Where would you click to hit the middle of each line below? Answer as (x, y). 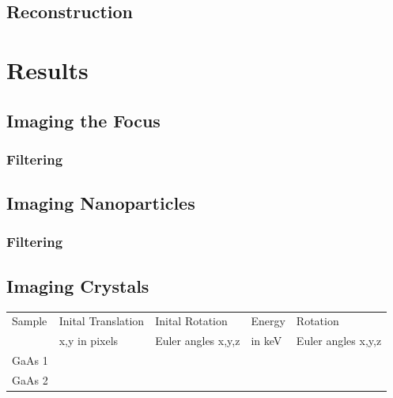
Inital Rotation (191, 321)
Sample (30, 321)
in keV (266, 341)
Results (47, 69)
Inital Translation (102, 321)
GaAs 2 (30, 379)
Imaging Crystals (78, 285)
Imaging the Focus (83, 120)
